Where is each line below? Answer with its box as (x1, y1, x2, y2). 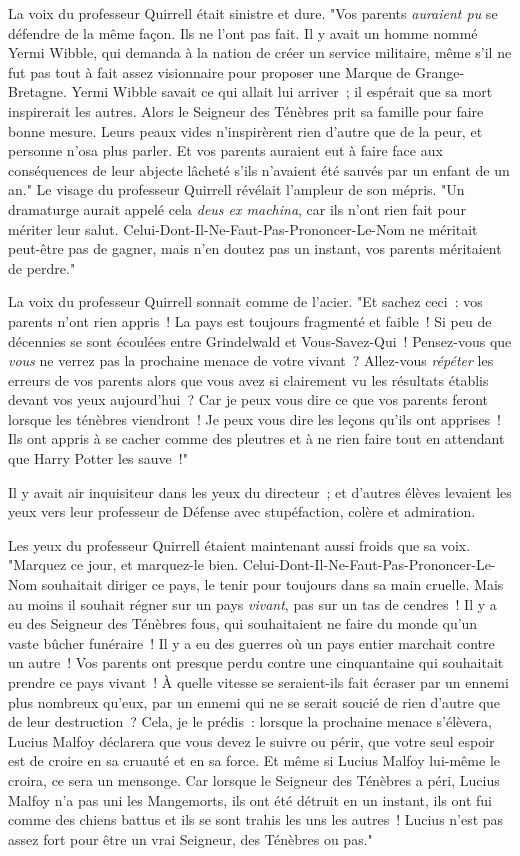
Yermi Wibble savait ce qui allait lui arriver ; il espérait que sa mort (71, 81, 493, 102)
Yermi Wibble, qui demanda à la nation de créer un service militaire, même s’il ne (8, 42, 512, 63)
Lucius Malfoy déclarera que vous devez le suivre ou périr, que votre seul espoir (8, 730, 495, 751)
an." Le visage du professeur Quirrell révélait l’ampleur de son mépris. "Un (8, 179, 465, 200)
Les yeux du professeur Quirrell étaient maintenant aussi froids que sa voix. (8, 534, 471, 555)
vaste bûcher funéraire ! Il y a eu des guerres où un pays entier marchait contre (8, 632, 495, 653)
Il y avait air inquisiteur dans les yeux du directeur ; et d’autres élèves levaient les (8, 481, 512, 502)
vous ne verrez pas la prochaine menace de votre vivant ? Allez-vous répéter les (8, 350, 494, 371)
